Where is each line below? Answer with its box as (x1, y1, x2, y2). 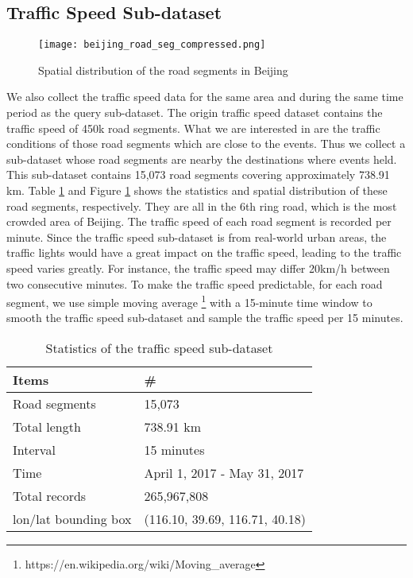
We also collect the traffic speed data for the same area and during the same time (6, 88, 403, 105)
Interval (13, 440, 56, 460)
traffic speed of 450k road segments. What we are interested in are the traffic (6, 119, 380, 136)
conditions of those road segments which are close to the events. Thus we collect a (6, 135, 406, 152)
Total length (13, 417, 81, 436)
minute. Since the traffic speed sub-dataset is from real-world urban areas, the (6, 228, 387, 245)
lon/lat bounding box (13, 510, 132, 529)
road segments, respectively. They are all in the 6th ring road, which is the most (6, 197, 397, 214)
